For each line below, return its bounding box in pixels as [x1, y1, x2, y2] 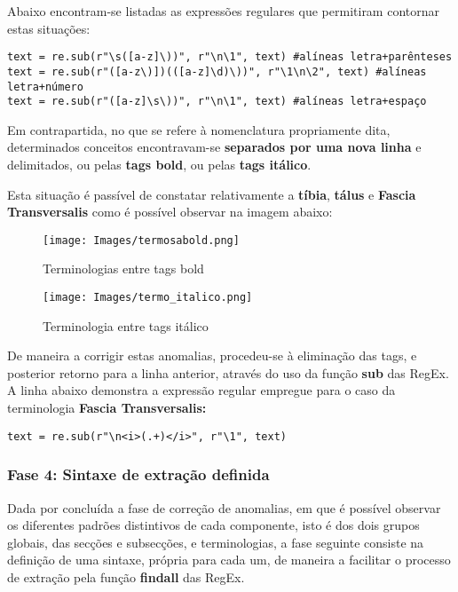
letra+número [7, 80, 83, 93]
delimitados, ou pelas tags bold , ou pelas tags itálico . [7, 155, 312, 173]
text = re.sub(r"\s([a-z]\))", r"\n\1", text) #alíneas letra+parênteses [7, 51, 453, 64]
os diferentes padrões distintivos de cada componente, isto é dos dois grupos [7, 516, 420, 534]
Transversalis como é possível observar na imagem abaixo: [7, 202, 333, 221]
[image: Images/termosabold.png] [43, 233, 240, 247]
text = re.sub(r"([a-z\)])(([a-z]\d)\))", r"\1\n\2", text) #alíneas [7, 65, 427, 78]
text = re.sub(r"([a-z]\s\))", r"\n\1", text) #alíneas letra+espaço [7, 95, 427, 108]
